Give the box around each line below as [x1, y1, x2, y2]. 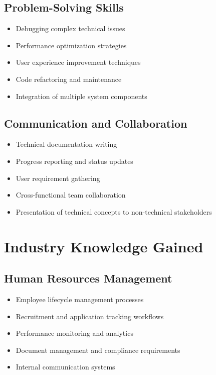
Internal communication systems [16, 361, 115, 372]
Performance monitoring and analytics [16, 328, 133, 338]
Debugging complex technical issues [16, 23, 125, 34]
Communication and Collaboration [4, 115, 187, 131]
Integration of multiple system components [16, 90, 147, 101]
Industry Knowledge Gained [4, 236, 203, 256]
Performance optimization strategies [16, 40, 127, 50]
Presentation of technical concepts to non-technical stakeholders [16, 206, 212, 217]
